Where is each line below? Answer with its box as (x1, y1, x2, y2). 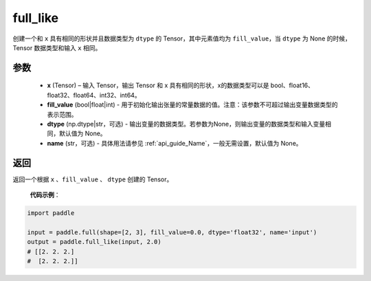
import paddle (27, 209, 75, 216)
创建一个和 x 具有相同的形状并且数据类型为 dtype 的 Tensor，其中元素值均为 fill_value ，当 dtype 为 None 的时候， (12, 34, 352, 43)
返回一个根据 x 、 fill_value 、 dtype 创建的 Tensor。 (12, 175, 173, 183)
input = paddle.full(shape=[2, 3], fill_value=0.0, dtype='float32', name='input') (27, 228, 317, 236)
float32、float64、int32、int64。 (47, 91, 141, 99)
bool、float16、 (270, 81, 315, 89)
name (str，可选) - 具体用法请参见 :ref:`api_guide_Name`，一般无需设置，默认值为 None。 (47, 139, 302, 147)
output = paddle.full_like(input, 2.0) (27, 238, 161, 246)
